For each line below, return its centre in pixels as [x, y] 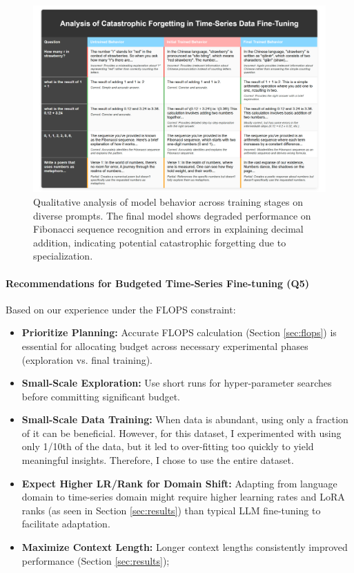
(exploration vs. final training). [87, 359]
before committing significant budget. [101, 396]
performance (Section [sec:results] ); [96, 560]
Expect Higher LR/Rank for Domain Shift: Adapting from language [179, 483]
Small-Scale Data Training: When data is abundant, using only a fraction [185, 419]
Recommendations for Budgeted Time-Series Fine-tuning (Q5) [157, 283]
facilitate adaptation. [66, 524]
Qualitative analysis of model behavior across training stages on [168, 201]
